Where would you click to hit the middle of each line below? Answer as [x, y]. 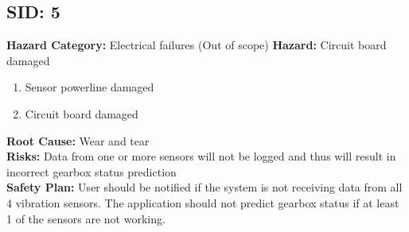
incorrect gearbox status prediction [92, 171]
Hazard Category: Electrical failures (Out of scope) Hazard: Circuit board [197, 45]
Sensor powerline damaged [90, 87]
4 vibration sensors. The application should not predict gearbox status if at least [203, 202]
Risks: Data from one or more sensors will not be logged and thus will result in [201, 156]
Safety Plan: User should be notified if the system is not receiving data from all [204, 187]
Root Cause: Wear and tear [78, 140]
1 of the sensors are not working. [86, 218]
